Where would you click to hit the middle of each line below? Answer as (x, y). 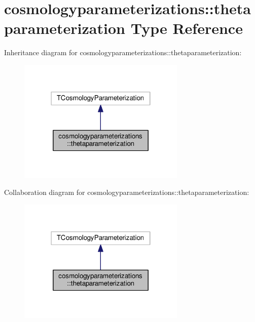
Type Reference (187, 28)
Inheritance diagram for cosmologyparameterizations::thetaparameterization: (123, 52)
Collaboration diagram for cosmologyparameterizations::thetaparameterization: (127, 192)
